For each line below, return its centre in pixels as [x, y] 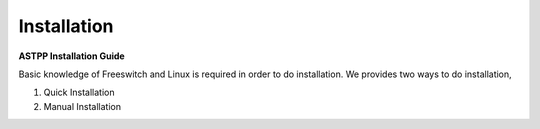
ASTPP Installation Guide [71, 56]
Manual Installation [82, 106]
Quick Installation [79, 92]
